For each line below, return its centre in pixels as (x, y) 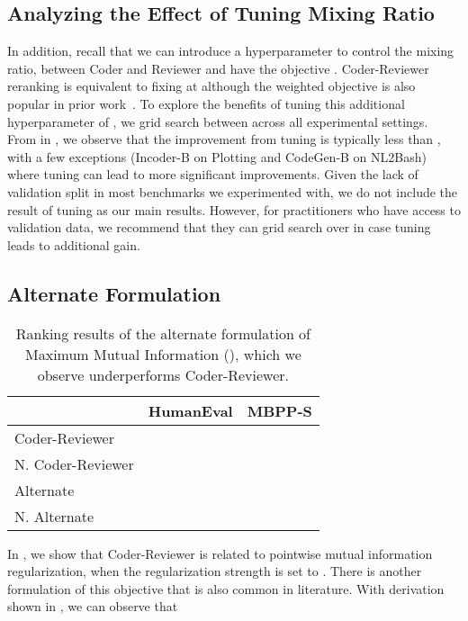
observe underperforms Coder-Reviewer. (163, 374)
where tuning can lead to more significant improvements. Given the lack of (213, 174)
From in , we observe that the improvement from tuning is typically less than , (224, 139)
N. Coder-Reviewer (74, 463)
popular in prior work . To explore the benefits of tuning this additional (206, 103)
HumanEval (190, 410)
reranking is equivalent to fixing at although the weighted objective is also (211, 86)
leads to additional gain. (74, 244)
